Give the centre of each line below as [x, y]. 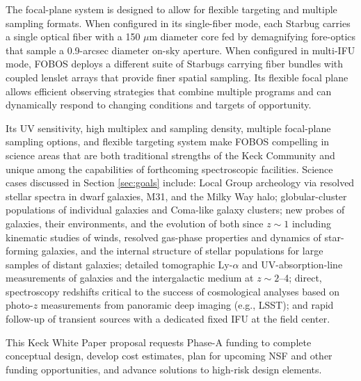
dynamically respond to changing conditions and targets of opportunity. [159, 105]
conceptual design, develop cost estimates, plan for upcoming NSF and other [169, 356]
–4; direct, [300, 278]
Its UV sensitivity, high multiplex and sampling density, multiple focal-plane [168, 128]
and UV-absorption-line [292, 264]
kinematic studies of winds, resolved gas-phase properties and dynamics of [163, 237]
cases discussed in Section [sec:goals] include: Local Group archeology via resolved [180, 183]
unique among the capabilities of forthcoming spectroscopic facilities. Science [169, 169]
